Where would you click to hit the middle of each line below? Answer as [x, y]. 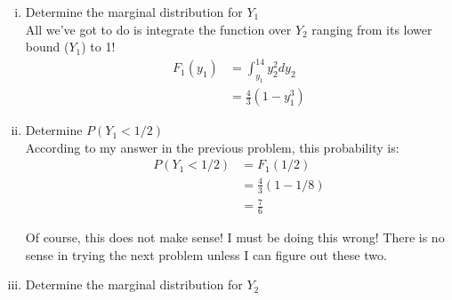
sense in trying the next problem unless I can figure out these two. [206, 254]
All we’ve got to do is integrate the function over [158, 29]
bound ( [47, 47]
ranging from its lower [372, 29]
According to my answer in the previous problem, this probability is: [212, 147]
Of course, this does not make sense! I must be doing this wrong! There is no [235, 237]
